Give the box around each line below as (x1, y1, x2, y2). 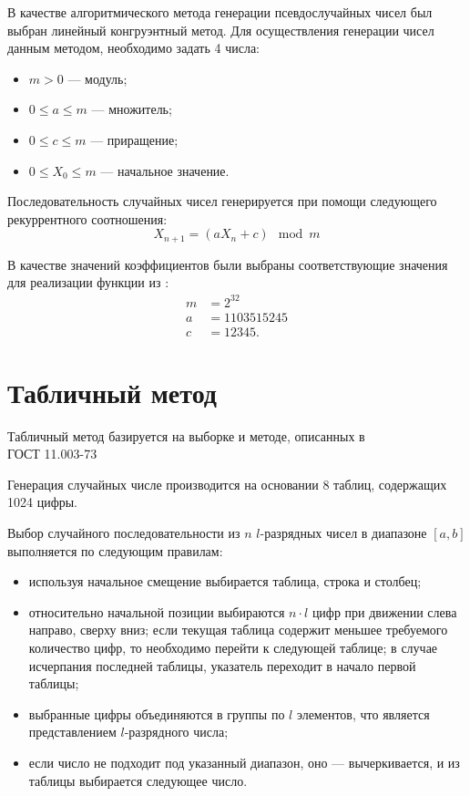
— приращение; (90, 129, 179, 149)
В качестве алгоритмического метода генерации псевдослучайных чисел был (7, 3, 433, 21)
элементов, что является (296, 704, 430, 723)
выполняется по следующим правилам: (7, 541, 223, 560)
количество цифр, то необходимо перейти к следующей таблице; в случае (28, 638, 438, 657)
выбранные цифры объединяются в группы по (28, 704, 285, 723)
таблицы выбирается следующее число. (28, 770, 248, 790)
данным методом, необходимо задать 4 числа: (7, 38, 261, 57)
